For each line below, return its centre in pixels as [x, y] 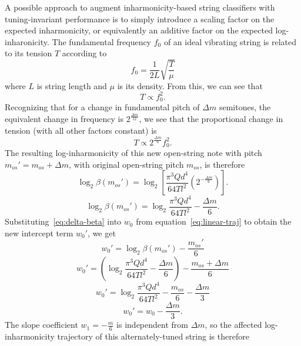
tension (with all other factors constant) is [81, 130]
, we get [102, 233]
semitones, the [245, 107]
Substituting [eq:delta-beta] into [63, 221]
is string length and [72, 85]
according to [84, 53]
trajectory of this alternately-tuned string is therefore [153, 336]
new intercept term [39, 233]
